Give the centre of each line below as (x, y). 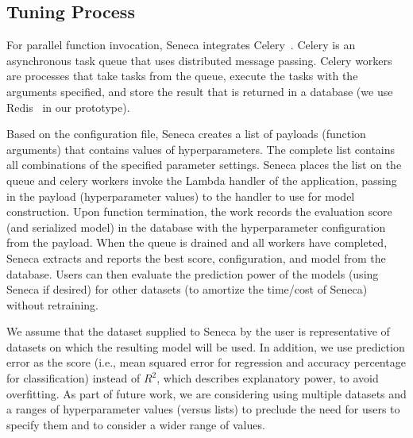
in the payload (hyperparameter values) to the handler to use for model (181, 196)
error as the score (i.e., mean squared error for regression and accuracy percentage (206, 362)
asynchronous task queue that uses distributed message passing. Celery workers (199, 60)
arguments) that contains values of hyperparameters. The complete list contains (201, 149)
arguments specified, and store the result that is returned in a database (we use (200, 91)
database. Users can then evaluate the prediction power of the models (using (193, 273)
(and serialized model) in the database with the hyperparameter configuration (196, 227)
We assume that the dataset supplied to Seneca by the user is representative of (198, 331)
